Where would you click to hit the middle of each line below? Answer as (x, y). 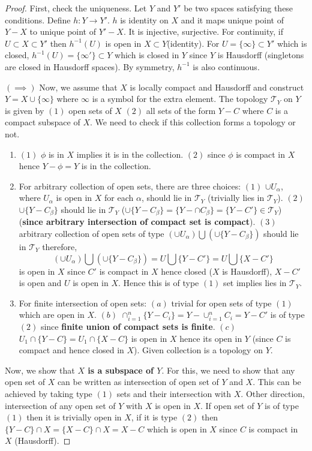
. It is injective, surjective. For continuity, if (203, 31)
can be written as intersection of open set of (138, 382)
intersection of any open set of (60, 405)
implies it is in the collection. (130, 154)
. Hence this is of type (159, 283)
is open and (40, 283)
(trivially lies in (236, 198)
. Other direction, (273, 394)
